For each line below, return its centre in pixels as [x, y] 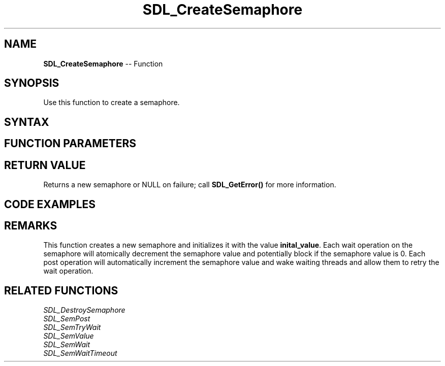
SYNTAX [27, 122]
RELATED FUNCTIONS [61, 290]
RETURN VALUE [45, 165]
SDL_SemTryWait [72, 327]
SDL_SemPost [67, 319]
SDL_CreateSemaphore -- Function [103, 63]
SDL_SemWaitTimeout [80, 353]
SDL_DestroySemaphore [84, 310]
